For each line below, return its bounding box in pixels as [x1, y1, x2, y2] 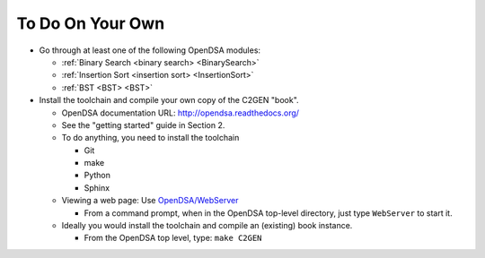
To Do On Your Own [16, 13, 165, 33]
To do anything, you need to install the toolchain [61, 133, 240, 143]
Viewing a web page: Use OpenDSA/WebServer [61, 195, 239, 206]
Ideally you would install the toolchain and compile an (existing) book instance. [61, 220, 353, 231]
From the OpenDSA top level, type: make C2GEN [84, 233, 262, 244]
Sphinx [84, 182, 110, 193]
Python [84, 170, 111, 181]
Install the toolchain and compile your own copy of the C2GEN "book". [39, 95, 300, 106]
